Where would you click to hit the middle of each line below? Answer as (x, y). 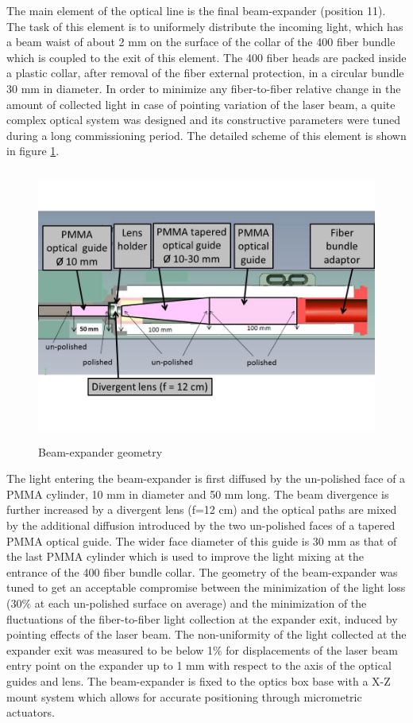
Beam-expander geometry (100, 451)
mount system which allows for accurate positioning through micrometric (184, 696)
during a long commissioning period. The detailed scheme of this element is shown (206, 135)
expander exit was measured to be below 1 (110, 649)
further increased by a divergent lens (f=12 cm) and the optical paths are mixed (202, 509)
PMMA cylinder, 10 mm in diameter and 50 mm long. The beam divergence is (198, 494)
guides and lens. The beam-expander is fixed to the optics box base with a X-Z (199, 681)
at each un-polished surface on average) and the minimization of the (201, 603)
